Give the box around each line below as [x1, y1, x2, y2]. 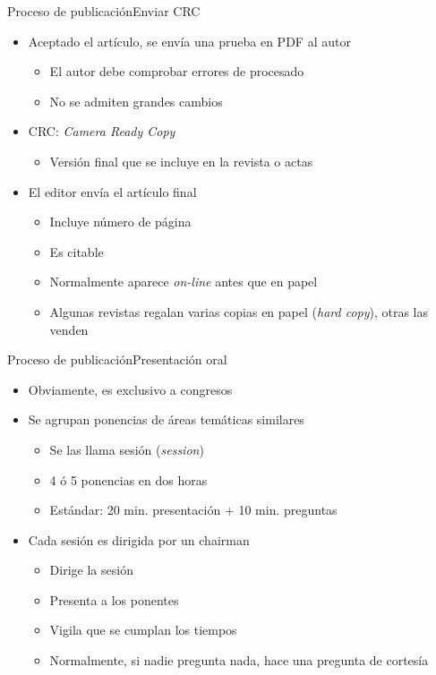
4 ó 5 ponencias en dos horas [49, 470, 208, 489]
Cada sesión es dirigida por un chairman [28, 530, 250, 549]
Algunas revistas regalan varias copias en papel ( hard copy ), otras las [49, 302, 429, 320]
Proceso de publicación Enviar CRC [7, 2, 201, 20]
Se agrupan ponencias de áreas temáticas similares [28, 410, 304, 429]
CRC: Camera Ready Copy [28, 122, 175, 141]
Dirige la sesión [49, 560, 133, 579]
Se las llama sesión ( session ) [49, 440, 204, 458]
